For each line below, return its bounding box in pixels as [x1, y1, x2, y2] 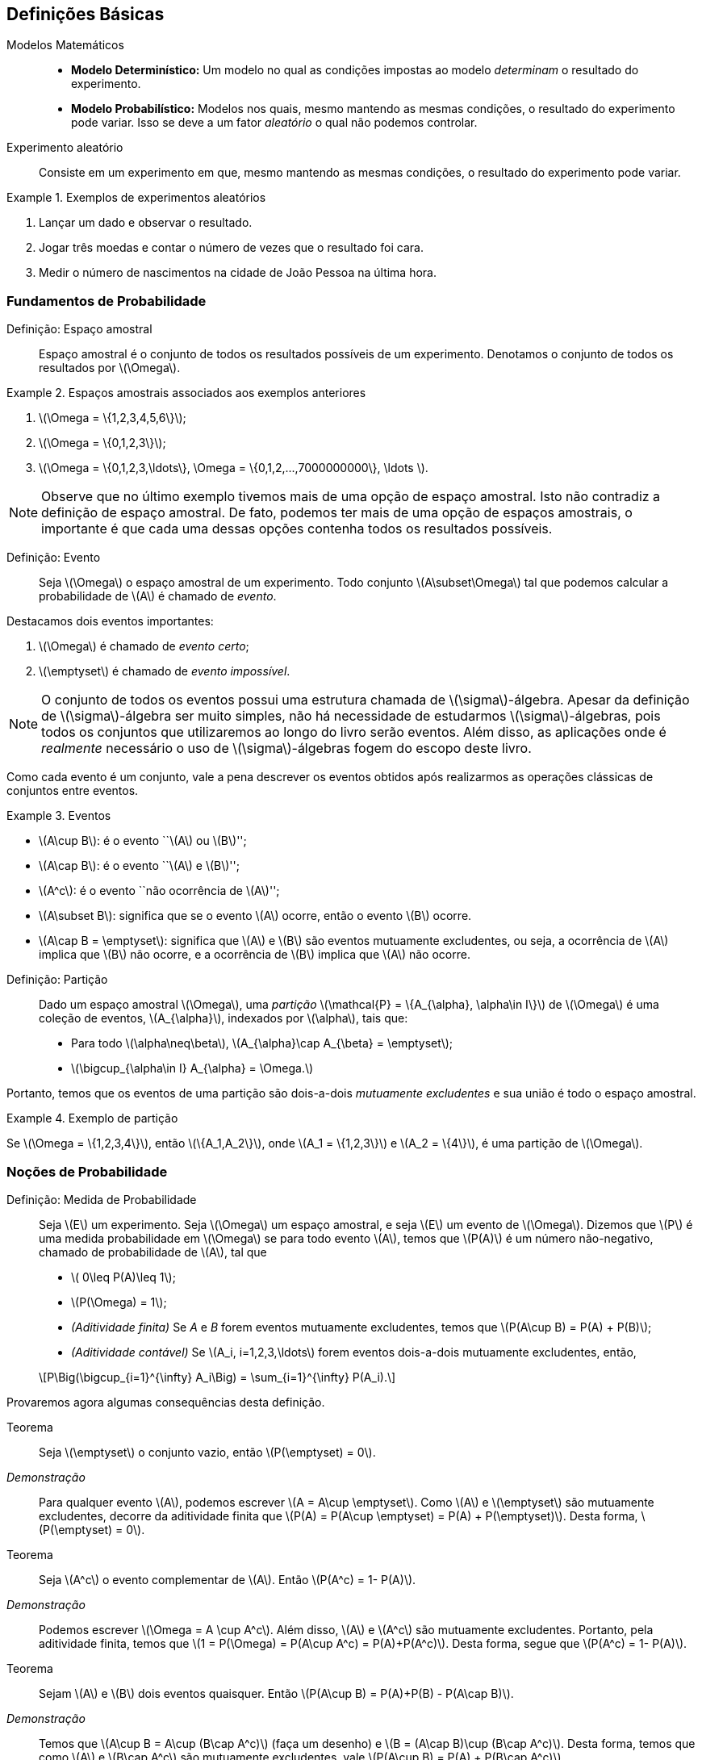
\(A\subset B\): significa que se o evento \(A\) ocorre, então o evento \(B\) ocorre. [39, 909, 472, 923]
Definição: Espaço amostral [6, 322, 153, 337]
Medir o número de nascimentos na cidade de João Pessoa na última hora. [39, 265, 437, 280]
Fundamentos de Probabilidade [6, 292, 207, 309]
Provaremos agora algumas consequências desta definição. [6, 1394, 325, 1409]
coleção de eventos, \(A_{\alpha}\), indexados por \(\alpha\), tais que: [39, 1011, 408, 1026]
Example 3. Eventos [6, 809, 111, 823]
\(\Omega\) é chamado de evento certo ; [39, 639, 249, 654]
